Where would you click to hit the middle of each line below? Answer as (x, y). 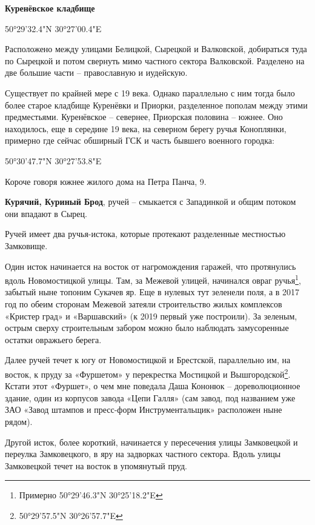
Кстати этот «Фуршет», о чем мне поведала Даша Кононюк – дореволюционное (153, 386)
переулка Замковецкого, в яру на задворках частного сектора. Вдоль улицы (143, 454)
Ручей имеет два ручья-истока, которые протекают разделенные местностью (145, 234)
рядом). (19, 421)
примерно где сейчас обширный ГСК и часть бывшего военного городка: (140, 140)
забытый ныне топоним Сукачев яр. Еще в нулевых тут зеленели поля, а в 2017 (152, 292)
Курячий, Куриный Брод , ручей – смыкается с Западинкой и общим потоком (151, 202)
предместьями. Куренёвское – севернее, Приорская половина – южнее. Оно (144, 117)
